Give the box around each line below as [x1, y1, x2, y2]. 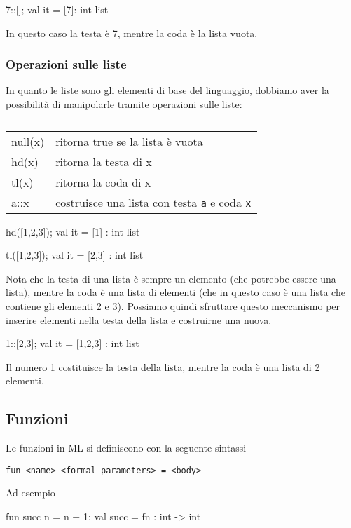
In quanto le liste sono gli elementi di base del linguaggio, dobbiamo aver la [6, 83, 329, 97]
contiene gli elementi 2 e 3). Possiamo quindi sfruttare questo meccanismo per [6, 298, 340, 313]
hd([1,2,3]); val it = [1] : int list [6, 224, 140, 238]
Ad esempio [6, 485, 55, 500]
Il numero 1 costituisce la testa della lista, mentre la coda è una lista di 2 [6, 359, 320, 374]
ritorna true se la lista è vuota [55, 133, 203, 149]
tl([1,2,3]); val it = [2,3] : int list [6, 248, 144, 262]
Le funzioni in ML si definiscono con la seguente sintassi [6, 440, 247, 455]
